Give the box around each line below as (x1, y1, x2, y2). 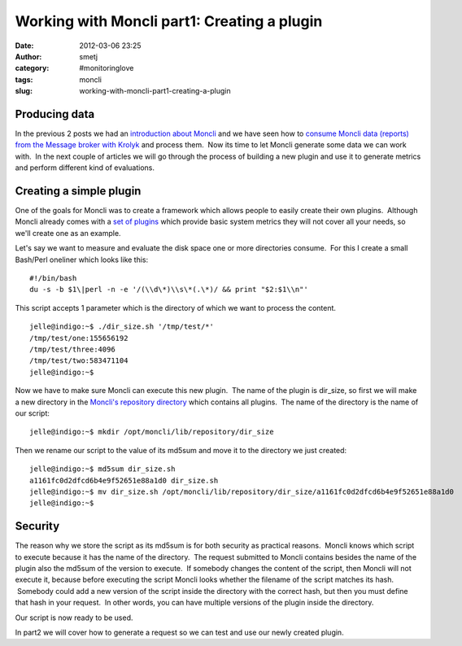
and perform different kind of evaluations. (15, 163, 155, 172)
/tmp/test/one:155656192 (29, 334, 129, 343)
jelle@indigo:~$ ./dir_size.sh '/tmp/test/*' (29, 322, 215, 331)
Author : (15, 51, 42, 61)
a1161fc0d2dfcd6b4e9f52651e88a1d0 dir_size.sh (29, 476, 219, 485)
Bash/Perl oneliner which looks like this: (15, 255, 149, 264)
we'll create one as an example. (15, 228, 121, 238)
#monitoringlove (79, 63, 134, 73)
